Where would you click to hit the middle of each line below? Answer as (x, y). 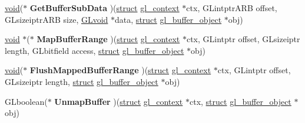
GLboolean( (26, 101)
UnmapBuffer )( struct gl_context (119, 101)
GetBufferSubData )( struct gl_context (105, 8)
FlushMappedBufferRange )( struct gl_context (120, 70)
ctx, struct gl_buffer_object (240, 101)
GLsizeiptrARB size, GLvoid (57, 19)
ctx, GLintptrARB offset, (232, 8)
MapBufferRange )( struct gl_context (108, 39)
